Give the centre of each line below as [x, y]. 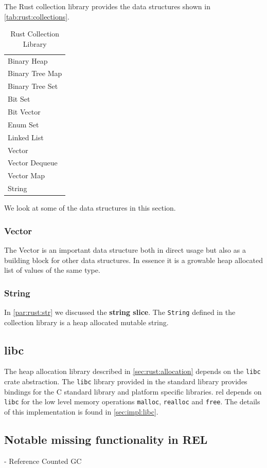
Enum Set [23, 124]
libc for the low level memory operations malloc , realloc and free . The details [132, 401]
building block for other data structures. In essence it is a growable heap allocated [134, 260]
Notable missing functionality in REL [106, 439]
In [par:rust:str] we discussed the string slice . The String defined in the [120, 312]
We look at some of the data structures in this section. [90, 208]
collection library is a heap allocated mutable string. [86, 322]
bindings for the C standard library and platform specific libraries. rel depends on [133, 391]
